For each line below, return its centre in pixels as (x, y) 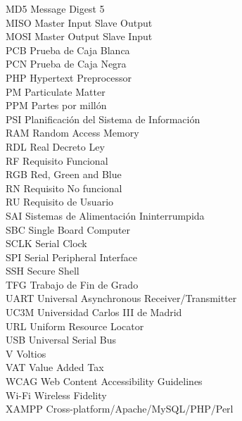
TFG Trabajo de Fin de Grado (72, 284)
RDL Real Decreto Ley (55, 146)
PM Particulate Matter (56, 91)
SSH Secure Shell (43, 271)
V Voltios (26, 353)
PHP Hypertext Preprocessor (69, 77)
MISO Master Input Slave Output (79, 22)
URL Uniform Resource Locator (75, 326)
